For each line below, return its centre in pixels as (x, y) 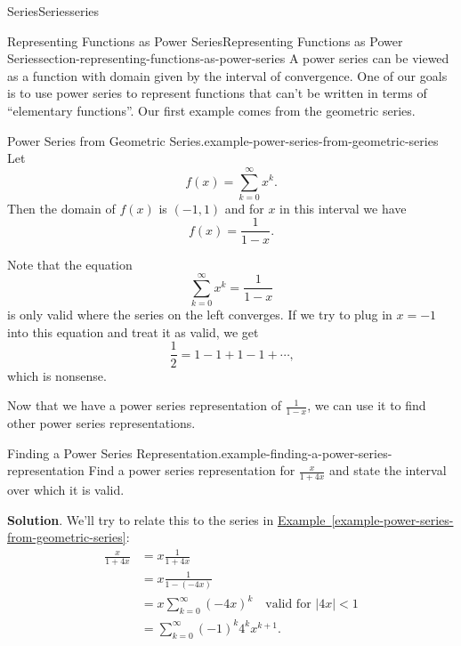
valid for (288, 605)
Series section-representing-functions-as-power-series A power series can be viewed (228, 58)
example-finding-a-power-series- (307, 452)
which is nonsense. (57, 375)
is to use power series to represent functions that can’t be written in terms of (217, 93)
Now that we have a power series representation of (144, 405)
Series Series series (53, 11)
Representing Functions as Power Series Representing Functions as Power (205, 40)
